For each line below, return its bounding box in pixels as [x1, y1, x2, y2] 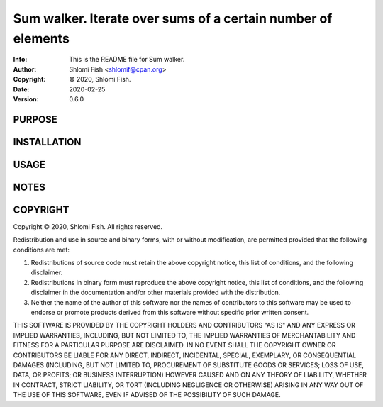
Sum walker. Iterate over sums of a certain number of [13, 11, 333, 26]
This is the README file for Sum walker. [69, 55, 185, 64]
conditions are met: [13, 245, 70, 254]
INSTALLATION [13, 135, 82, 148]
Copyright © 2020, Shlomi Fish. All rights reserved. [13, 222, 163, 230]
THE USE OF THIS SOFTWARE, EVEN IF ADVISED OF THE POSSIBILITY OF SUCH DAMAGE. [13, 391, 282, 399]
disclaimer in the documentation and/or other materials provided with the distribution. [30, 288, 281, 297]
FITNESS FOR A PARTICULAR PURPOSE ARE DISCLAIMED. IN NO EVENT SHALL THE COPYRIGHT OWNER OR [13, 341, 336, 350]
